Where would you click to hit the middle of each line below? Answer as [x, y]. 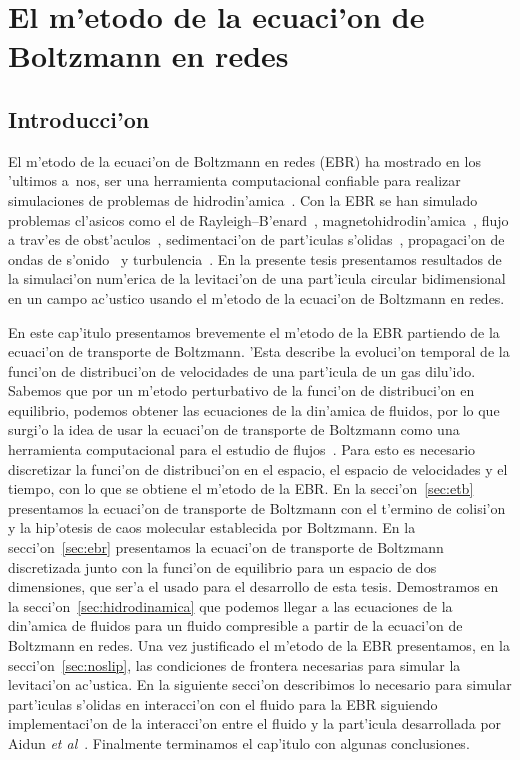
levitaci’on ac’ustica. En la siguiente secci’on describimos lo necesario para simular [260, 684]
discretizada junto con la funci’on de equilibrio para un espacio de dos [222, 566]
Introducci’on [79, 118]
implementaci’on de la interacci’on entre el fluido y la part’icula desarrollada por [255, 723]
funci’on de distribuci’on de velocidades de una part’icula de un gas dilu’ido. [242, 370]
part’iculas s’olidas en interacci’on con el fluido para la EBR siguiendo [223, 703]
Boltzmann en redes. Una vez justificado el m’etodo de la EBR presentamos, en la [259, 645]
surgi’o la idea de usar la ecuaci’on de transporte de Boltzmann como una [234, 429]
